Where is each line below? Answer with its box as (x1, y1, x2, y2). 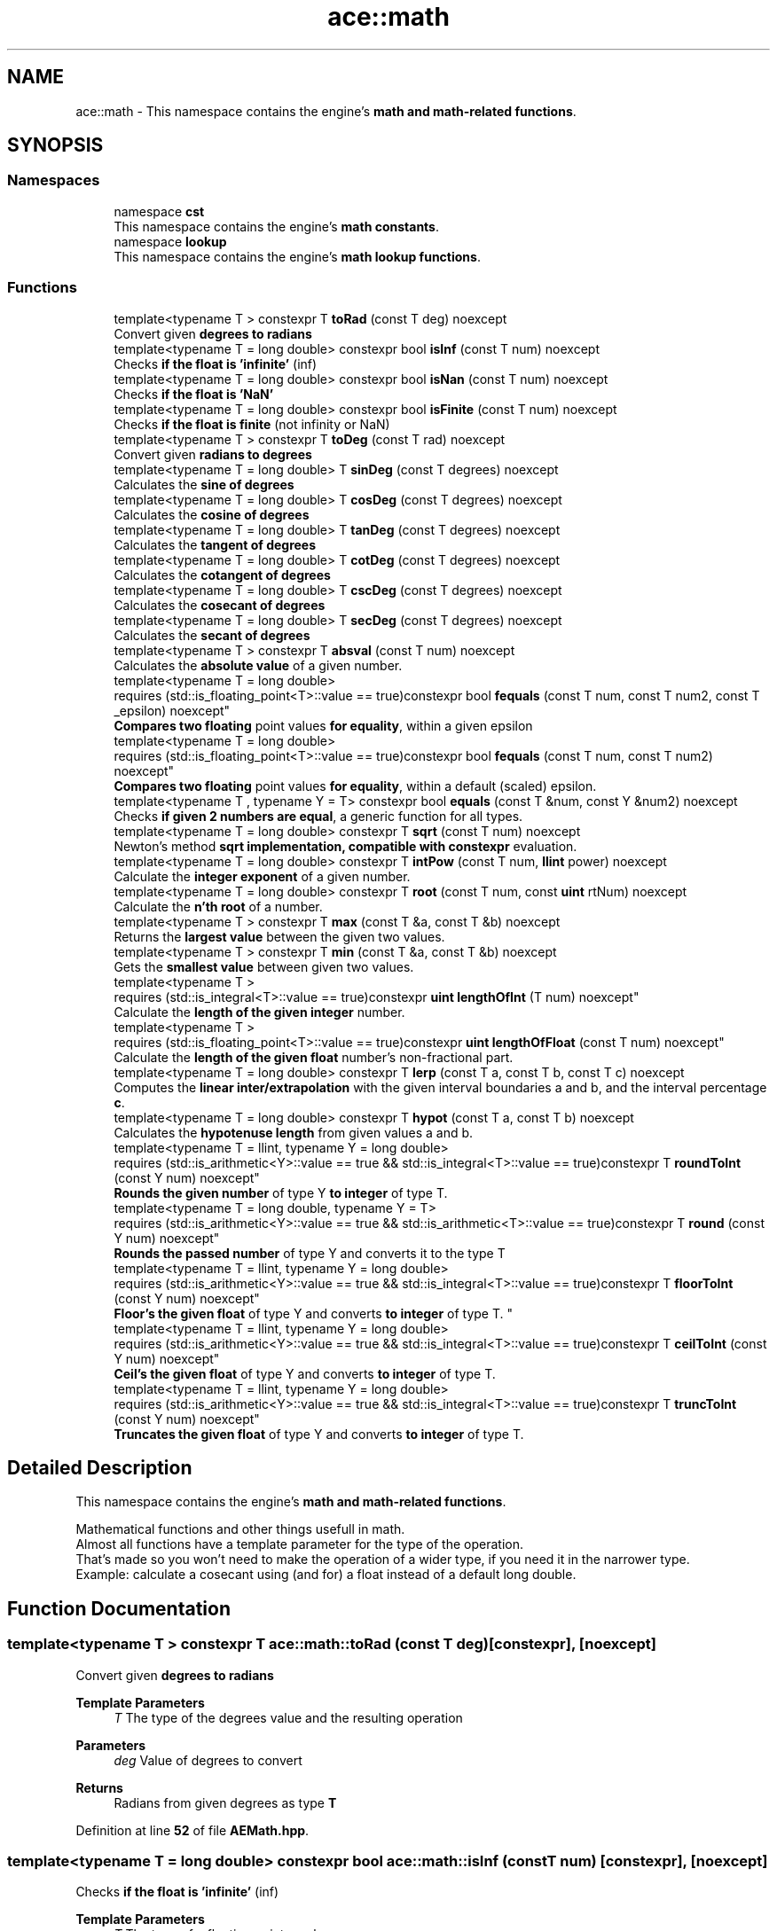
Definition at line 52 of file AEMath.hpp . (75, 1822, 310, 1838)
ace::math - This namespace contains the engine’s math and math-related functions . (75, 103, 577, 119)
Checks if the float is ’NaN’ (114, 386, 274, 402)
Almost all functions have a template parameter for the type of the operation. (75, 1536, 524, 1552)
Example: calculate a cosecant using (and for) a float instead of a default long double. (75, 1567, 577, 1583)
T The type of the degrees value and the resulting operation (114, 1709, 463, 1725)
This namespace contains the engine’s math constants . (114, 218, 440, 234)
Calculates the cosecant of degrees (114, 597, 326, 613)
